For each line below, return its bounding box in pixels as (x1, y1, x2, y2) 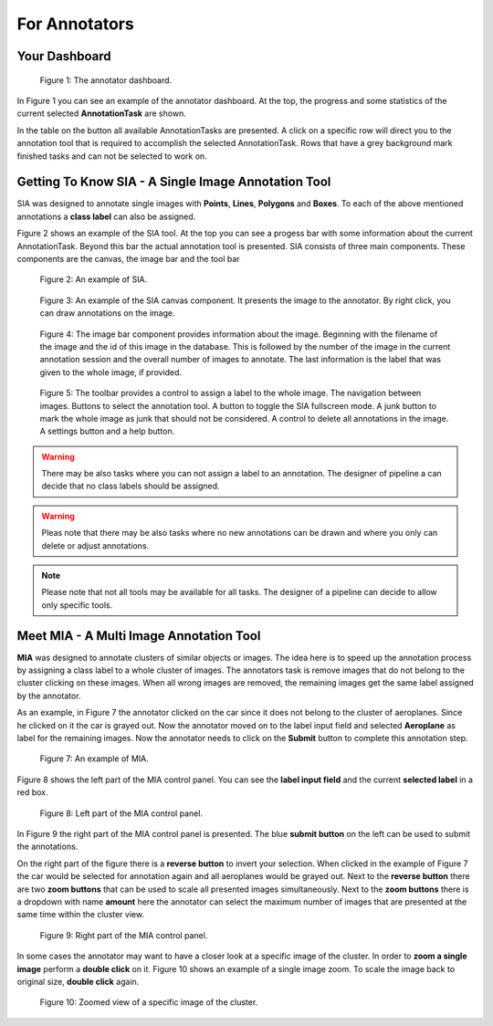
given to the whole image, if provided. (39, 366, 183, 378)
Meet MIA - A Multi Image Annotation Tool (16, 628, 261, 644)
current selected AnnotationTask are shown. (16, 108, 186, 119)
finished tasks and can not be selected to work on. (16, 151, 207, 162)
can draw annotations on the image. (39, 308, 175, 319)
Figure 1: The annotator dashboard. (39, 74, 173, 86)
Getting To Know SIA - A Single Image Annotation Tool (16, 174, 331, 190)
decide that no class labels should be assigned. (41, 480, 220, 492)
